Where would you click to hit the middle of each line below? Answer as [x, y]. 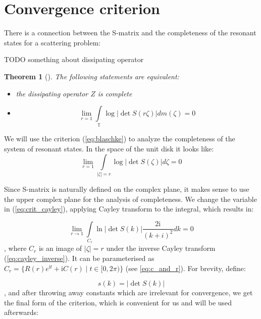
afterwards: [21, 312]
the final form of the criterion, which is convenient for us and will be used [118, 302]
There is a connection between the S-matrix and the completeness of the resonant [130, 33]
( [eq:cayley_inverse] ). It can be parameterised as [79, 258]
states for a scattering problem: [53, 42]
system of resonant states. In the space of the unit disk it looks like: [109, 149]
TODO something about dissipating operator [74, 59]
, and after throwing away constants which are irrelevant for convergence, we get [128, 293]
